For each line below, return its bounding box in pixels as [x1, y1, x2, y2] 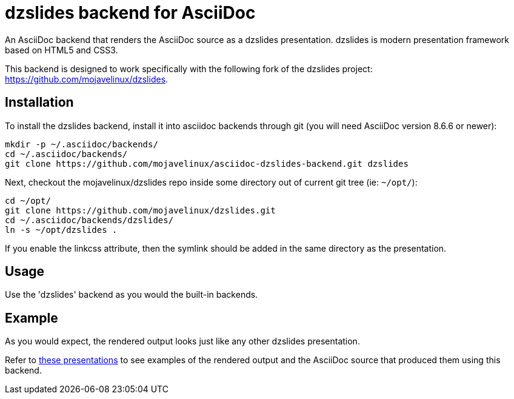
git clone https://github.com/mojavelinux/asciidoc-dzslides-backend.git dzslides [5, 158, 409, 169]
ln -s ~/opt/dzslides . [5, 224, 118, 235]
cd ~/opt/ [5, 195, 51, 206]
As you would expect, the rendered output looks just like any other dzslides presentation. [5, 336, 360, 347]
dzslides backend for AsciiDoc [5, 2, 256, 23]
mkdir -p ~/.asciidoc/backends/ [5, 139, 158, 149]
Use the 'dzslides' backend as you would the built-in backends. [5, 289, 258, 300]
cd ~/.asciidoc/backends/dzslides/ [5, 215, 174, 225]
